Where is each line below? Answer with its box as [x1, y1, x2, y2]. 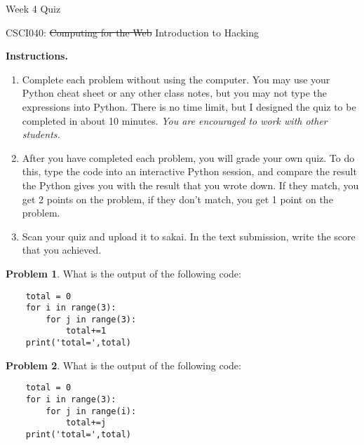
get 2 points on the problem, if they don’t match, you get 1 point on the [22, 191, 333, 206]
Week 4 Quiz [6, 1, 61, 15]
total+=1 [65, 326, 107, 336]
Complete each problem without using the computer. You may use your [22, 71, 330, 86]
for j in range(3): [46, 314, 137, 324]
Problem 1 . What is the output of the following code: [6, 266, 241, 280]
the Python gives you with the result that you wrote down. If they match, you [22, 177, 359, 192]
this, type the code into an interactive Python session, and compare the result [22, 164, 357, 179]
